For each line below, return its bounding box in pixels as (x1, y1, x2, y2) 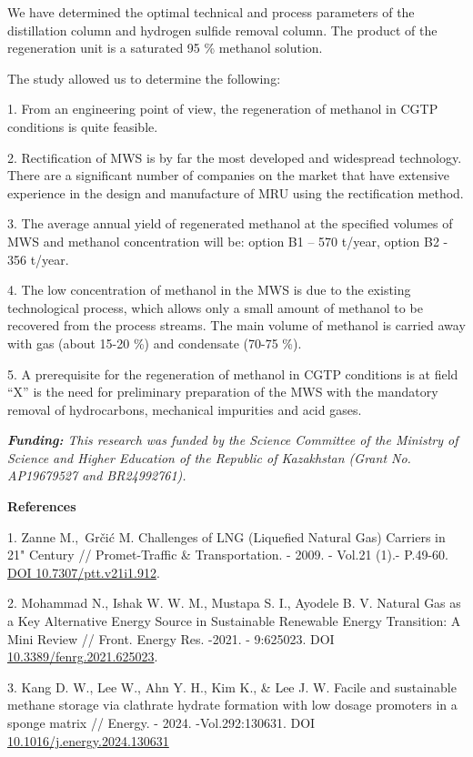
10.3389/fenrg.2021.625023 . (7, 647, 158, 666)
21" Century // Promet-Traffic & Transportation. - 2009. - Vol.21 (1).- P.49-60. (7, 545, 449, 564)
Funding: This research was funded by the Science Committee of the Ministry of (7, 430, 458, 449)
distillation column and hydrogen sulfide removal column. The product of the (7, 20, 438, 39)
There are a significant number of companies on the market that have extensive (7, 166, 450, 185)
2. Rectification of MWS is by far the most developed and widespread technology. (7, 147, 462, 167)
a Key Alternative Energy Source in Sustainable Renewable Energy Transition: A (7, 611, 461, 631)
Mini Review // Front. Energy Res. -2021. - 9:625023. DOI (7, 629, 335, 648)
